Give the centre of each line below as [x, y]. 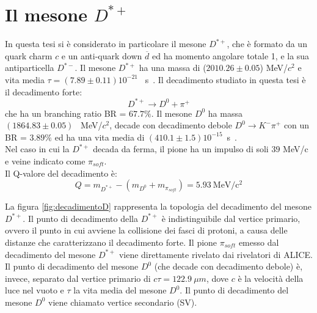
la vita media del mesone [120, 290]
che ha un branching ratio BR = [66, 113]
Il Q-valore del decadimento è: [61, 173]
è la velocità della [271, 278]
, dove [217, 278]
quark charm [29, 55]
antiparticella [30, 68]
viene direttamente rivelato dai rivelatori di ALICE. [216, 254]
